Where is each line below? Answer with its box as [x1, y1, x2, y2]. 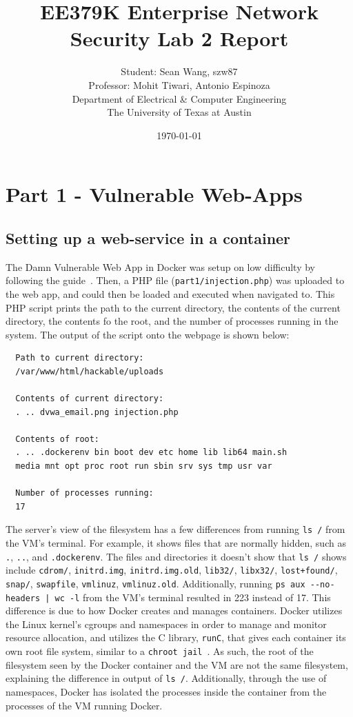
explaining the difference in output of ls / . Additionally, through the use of [6, 671, 327, 685]
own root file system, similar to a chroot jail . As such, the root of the [6, 644, 314, 658]
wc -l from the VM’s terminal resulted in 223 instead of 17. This [54, 589, 331, 604]
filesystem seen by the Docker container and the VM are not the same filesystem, [6, 657, 348, 671]
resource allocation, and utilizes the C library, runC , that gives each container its [6, 630, 346, 645]
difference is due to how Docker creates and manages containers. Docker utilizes [6, 603, 343, 618]
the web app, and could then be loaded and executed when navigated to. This [6, 286, 335, 301]
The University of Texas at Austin [107, 105, 252, 119]
